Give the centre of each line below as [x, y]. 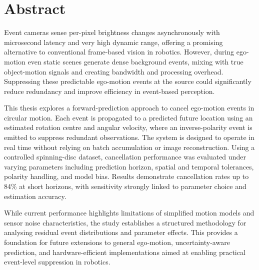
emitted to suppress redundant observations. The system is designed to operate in [129, 137]
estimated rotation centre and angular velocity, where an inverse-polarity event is [128, 127]
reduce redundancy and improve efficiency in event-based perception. [109, 91]
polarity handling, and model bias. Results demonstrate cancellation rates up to [126, 176]
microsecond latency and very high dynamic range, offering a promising [113, 42]
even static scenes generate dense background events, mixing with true [135, 61]
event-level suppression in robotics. [57, 262]
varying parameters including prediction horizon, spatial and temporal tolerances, [129, 166]
